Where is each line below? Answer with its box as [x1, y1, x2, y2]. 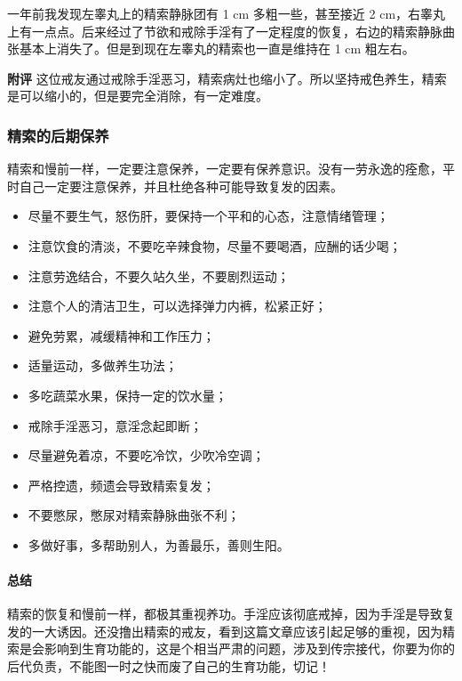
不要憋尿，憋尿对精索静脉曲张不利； [28, 506, 240, 524]
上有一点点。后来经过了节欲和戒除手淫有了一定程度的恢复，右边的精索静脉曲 [7, 21, 455, 40]
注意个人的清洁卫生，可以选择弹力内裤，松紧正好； [28, 296, 327, 315]
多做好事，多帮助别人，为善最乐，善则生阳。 [28, 535, 290, 554]
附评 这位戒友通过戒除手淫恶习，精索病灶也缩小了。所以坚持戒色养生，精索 [7, 69, 447, 87]
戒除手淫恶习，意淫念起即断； [28, 416, 203, 434]
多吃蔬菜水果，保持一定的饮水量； [28, 385, 227, 404]
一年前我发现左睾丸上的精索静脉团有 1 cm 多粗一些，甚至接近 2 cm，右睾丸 [7, 4, 446, 22]
